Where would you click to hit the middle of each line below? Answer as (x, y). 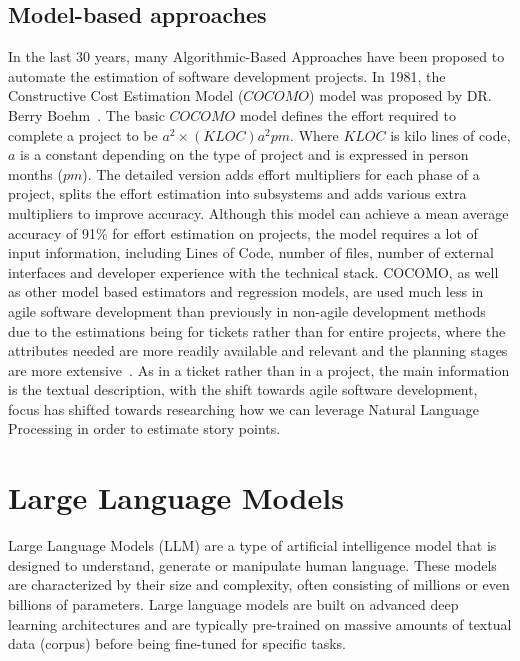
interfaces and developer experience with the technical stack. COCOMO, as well (253, 271)
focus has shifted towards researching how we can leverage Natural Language (243, 408)
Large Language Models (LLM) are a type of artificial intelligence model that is (252, 545)
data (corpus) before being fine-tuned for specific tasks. (177, 643)
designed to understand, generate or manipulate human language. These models (252, 564)
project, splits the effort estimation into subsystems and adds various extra (237, 193)
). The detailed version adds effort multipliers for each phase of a (281, 173)
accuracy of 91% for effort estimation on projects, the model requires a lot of (243, 232)
